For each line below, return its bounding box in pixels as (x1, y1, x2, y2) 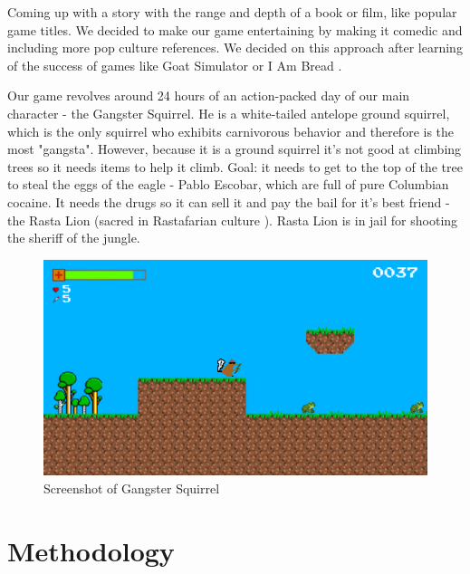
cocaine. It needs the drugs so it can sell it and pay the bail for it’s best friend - (7, 192, 450, 211)
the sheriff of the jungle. (7, 228, 140, 247)
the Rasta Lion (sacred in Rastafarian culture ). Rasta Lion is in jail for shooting (7, 210, 458, 229)
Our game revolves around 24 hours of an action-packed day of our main (7, 86, 410, 105)
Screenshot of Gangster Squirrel (43, 478, 220, 497)
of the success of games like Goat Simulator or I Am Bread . (7, 55, 342, 74)
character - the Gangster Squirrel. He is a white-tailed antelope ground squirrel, (7, 103, 450, 122)
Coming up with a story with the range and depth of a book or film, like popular (7, 3, 457, 21)
